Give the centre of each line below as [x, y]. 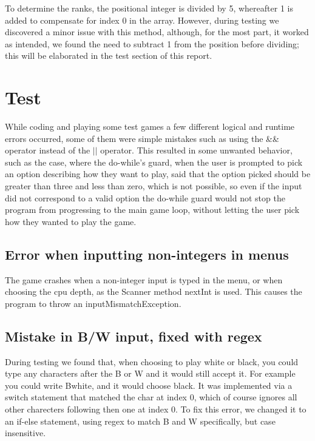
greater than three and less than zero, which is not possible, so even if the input [154, 186]
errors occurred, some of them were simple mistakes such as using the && [142, 138]
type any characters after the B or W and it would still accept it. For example [150, 373]
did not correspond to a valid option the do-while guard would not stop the [145, 197]
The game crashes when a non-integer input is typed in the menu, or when [144, 279]
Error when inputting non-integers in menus [147, 254]
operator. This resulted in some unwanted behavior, [196, 150]
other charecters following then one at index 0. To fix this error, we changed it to [156, 409]
